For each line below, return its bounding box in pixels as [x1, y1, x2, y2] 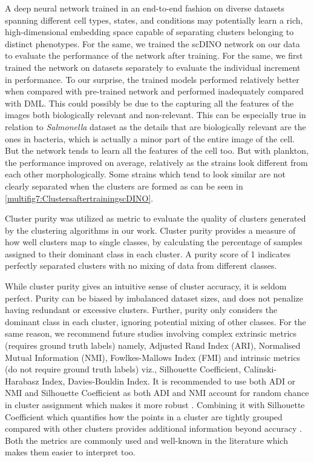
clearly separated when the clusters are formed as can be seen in [5, 179, 243, 192]
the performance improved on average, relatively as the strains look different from [5, 156, 308, 168]
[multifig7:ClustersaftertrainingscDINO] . [5, 191, 154, 204]
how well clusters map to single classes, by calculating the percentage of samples [5, 236, 303, 248]
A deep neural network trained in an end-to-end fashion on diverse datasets [5, 2, 285, 14]
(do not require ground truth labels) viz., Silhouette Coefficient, [5, 363, 241, 375]
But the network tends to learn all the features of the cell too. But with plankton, [5, 144, 309, 157]
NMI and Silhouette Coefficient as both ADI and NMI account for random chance [5, 386, 309, 399]
